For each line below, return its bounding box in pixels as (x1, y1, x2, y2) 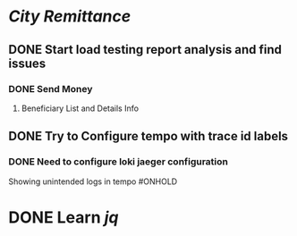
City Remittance (8, 6, 132, 27)
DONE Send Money (8, 82, 93, 95)
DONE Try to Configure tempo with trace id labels (8, 129, 288, 144)
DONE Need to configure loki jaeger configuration (8, 156, 229, 168)
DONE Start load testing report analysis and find (8, 42, 283, 57)
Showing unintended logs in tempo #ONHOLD (8, 176, 178, 187)
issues (8, 55, 47, 71)
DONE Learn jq (8, 207, 119, 227)
